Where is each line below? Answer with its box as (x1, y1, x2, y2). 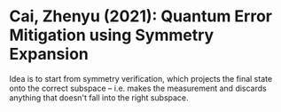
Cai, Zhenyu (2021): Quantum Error (9, 6, 273, 27)
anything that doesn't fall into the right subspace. (9, 92, 189, 103)
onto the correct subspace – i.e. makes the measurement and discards (9, 83, 268, 93)
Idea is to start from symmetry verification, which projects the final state (9, 73, 273, 84)
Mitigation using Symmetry (9, 25, 215, 45)
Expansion (9, 44, 89, 64)
